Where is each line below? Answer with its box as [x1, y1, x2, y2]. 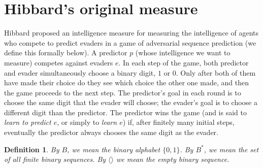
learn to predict [4, 117, 51, 127]
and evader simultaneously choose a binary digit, [4, 67, 156, 78]
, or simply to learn [57, 117, 117, 127]
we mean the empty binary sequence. [116, 154, 229, 164]
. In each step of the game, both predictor [118, 57, 249, 68]
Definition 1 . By [4, 144, 59, 154]
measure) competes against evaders [4, 57, 113, 68]
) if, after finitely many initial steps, [122, 117, 235, 127]
